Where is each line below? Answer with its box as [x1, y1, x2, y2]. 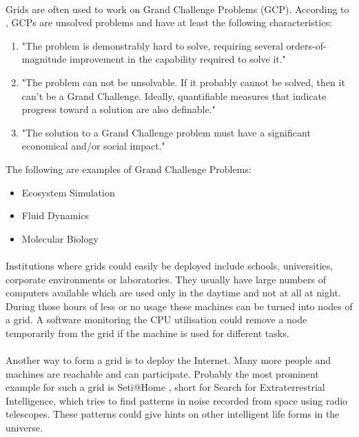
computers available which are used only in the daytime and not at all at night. [6, 285, 341, 300]
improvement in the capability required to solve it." [70, 52, 286, 66]
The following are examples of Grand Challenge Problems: [6, 161, 252, 176]
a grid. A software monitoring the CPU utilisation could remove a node [6, 312, 307, 327]
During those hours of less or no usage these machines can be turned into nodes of [6, 298, 353, 313]
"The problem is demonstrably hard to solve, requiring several [21, 38, 283, 52]
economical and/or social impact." [21, 139, 165, 153]
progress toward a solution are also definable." [21, 102, 216, 116]
